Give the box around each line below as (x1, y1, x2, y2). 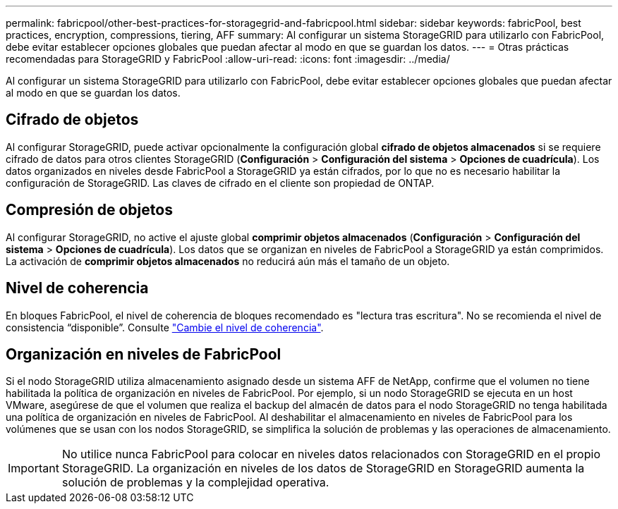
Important (8, 461, 59, 476)
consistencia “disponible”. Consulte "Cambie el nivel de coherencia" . (6, 321, 324, 333)
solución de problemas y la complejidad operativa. (61, 475, 329, 490)
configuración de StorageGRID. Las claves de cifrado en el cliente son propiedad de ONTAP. (6, 176, 435, 189)
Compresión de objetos (6, 201, 173, 219)
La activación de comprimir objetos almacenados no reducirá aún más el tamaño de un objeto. (6, 255, 450, 267)
